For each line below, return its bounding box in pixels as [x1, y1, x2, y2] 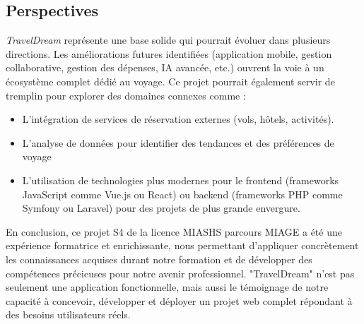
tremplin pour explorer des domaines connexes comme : [6, 88, 246, 102]
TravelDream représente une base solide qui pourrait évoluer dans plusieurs [6, 32, 331, 47]
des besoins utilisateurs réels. [6, 307, 131, 322]
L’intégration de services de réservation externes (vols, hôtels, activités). [22, 112, 334, 126]
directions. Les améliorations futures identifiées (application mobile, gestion [6, 46, 332, 61]
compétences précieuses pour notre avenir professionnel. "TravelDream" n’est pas [6, 265, 355, 280]
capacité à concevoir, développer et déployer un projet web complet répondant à [6, 293, 353, 308]
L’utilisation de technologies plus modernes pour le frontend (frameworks [22, 172, 339, 187]
